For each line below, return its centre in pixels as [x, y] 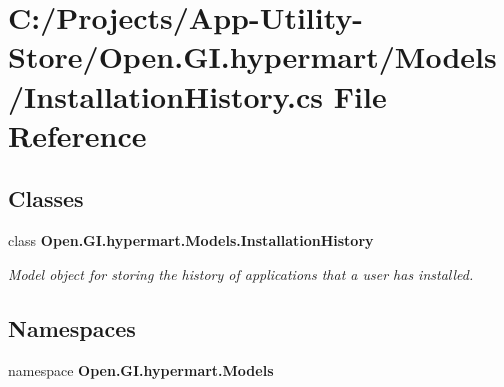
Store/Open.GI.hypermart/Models [252, 56]
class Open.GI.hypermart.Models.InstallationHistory [191, 240]
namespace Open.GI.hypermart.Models [141, 369]
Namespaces [72, 327]
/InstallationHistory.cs [166, 95]
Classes [46, 198]
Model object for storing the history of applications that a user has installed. [241, 273]
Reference [77, 134]
